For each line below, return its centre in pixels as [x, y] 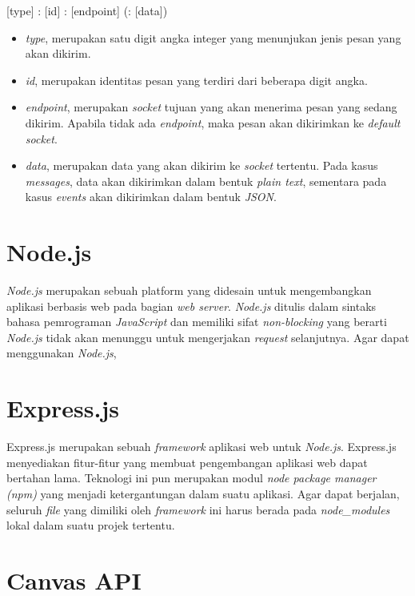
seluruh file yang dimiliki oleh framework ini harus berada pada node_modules [198, 509]
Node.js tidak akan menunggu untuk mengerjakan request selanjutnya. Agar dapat [208, 337]
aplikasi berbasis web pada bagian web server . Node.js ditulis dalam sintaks [192, 306]
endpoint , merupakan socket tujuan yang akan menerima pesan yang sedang [211, 107]
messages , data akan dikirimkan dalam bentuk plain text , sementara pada [206, 181]
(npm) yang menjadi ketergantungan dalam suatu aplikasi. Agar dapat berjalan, [203, 493]
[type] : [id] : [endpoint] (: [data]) [87, 10]
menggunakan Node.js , [62, 353]
